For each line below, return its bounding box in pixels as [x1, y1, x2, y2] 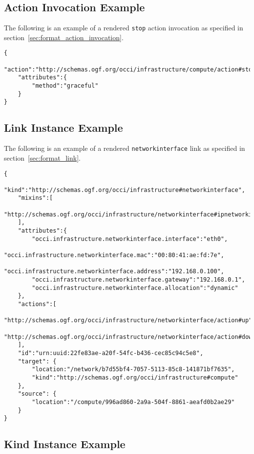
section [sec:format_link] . [4, 152, 81, 163]
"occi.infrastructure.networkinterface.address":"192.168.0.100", [4, 268, 225, 275]
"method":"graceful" [32, 82, 99, 90]
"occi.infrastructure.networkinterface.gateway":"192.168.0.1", [32, 276, 245, 284]
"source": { [18, 390, 57, 398]
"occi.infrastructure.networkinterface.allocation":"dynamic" [32, 284, 238, 291]
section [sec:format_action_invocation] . [4, 32, 124, 42]
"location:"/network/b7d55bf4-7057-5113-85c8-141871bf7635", [32, 366, 235, 373]
